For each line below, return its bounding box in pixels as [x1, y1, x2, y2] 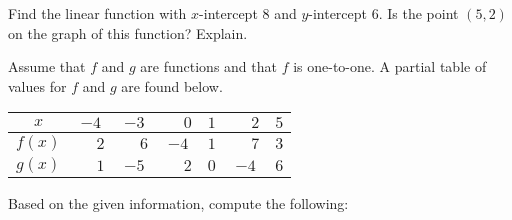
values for [8, 75, 67, 96]
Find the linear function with [8, 3, 187, 23]
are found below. [121, 75, 223, 96]
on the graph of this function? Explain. [8, 22, 248, 43]
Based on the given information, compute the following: [8, 193, 349, 214]
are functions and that [140, 56, 277, 77]
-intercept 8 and [199, 3, 297, 23]
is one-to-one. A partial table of [293, 56, 487, 77]
